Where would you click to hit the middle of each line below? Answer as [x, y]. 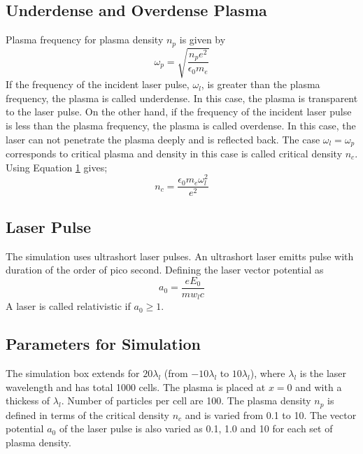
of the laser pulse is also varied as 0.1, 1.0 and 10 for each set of [196, 428]
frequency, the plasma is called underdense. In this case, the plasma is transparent [182, 98]
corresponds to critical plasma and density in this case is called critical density [174, 154]
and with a [319, 386]
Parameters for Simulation [103, 344]
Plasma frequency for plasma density [85, 40]
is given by [202, 40]
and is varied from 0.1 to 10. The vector [271, 414]
